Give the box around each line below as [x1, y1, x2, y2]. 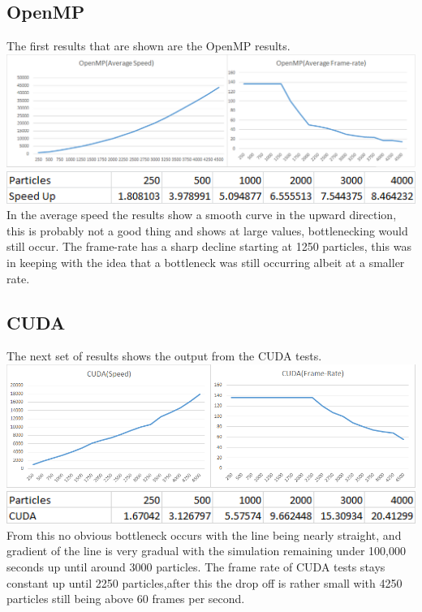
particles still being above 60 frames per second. [6, 590, 245, 607]
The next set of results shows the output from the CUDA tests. [6, 347, 322, 364]
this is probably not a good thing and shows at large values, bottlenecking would [6, 222, 408, 239]
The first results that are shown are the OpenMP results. [6, 37, 291, 54]
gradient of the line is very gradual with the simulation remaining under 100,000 [6, 542, 406, 559]
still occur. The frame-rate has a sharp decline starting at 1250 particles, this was [6, 238, 411, 255]
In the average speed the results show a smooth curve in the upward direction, [6, 206, 397, 223]
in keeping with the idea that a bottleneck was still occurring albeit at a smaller [6, 254, 405, 271]
